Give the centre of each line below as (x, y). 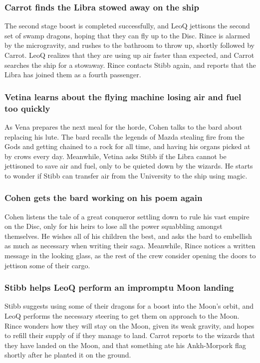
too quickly (27, 108)
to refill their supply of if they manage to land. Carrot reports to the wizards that (130, 335)
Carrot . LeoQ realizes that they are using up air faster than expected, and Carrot (130, 55)
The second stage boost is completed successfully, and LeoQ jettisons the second (127, 26)
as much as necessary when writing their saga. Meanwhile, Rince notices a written (130, 246)
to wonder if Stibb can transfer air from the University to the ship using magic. (126, 175)
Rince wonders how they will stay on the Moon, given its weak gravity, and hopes (130, 325)
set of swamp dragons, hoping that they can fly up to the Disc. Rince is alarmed (128, 35)
